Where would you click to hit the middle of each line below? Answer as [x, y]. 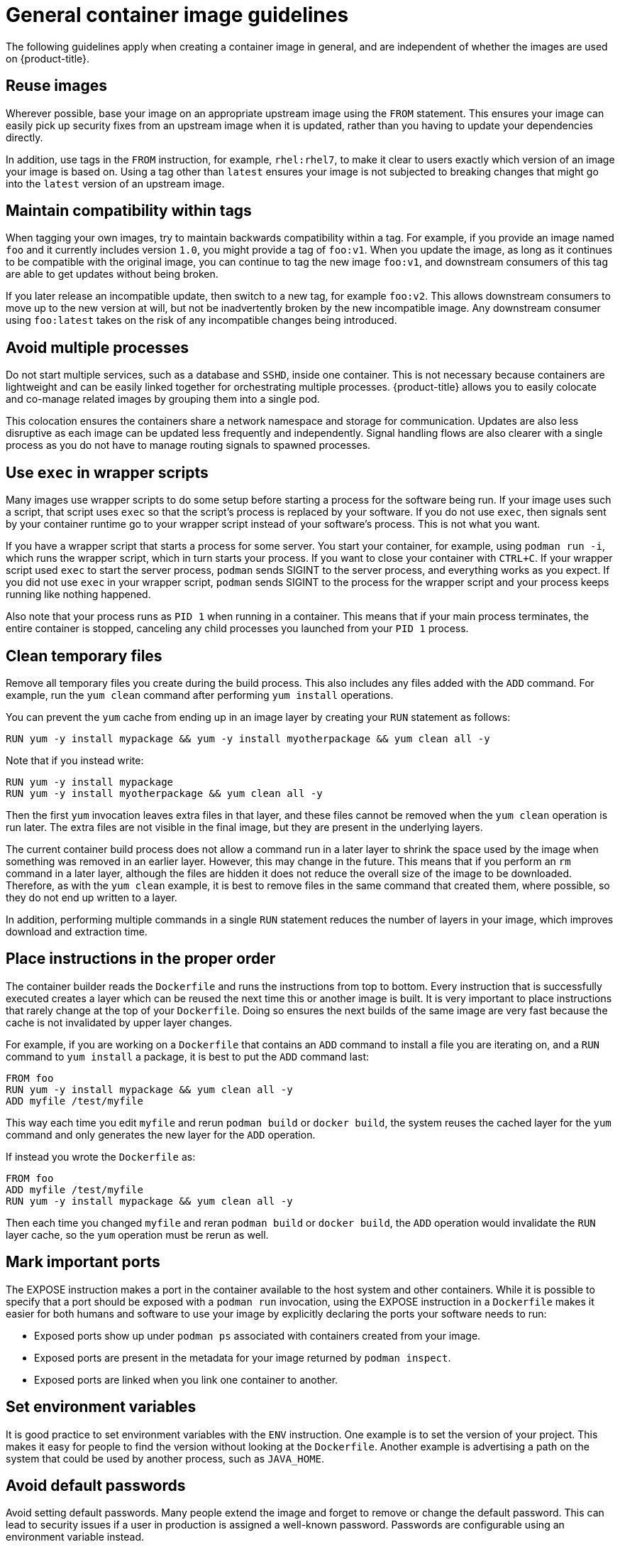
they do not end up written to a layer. [92, 897]
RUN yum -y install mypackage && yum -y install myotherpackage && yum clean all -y [248, 738]
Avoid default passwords [96, 1485]
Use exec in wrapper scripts [107, 472]
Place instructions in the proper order [141, 959]
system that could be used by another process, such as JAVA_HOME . [165, 1458]
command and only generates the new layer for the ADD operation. [161, 1134]
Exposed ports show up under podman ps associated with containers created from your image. [258, 1335]
